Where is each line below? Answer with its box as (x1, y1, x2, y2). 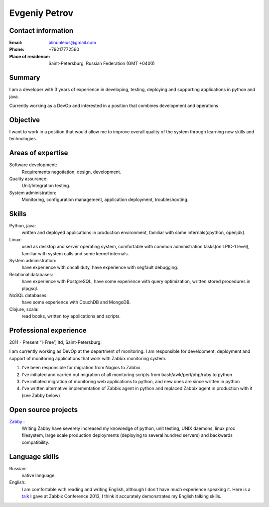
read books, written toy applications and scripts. (21, 313, 121, 319)
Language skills (9, 452, 59, 461)
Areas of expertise (9, 149, 68, 157)
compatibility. (21, 439, 50, 445)
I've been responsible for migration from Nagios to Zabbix (21, 365, 140, 371)
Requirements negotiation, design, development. (21, 169, 122, 175)
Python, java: (9, 222, 36, 228)
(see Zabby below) (21, 392, 60, 398)
